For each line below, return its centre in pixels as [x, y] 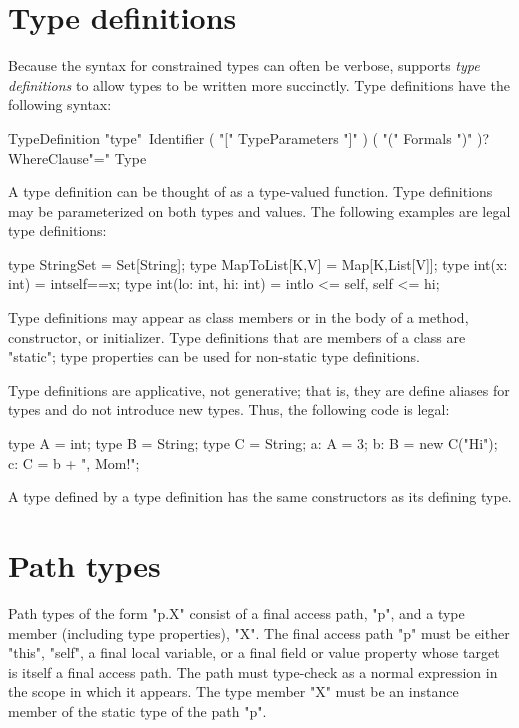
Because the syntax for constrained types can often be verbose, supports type [244, 65]
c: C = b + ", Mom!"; [74, 462]
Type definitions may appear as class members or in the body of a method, [238, 317]
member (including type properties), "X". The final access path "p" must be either [259, 632]
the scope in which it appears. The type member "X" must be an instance [233, 691]
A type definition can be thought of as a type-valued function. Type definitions [250, 191]
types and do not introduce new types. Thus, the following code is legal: [229, 409]
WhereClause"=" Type [77, 157]
